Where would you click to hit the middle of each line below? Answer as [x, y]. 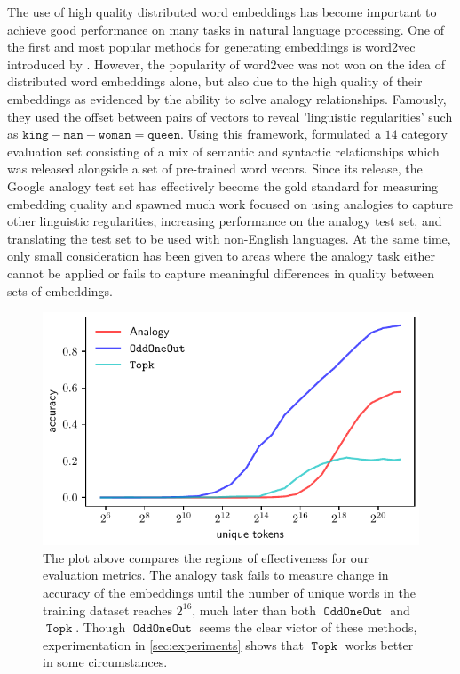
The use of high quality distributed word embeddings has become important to [222, 12]
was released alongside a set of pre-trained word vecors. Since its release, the [215, 168]
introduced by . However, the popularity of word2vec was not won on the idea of [226, 64]
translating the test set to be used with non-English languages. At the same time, [229, 238]
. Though [101, 627]
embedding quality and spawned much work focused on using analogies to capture [230, 203]
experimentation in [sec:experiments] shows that [174, 644]
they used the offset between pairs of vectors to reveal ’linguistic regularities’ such [230, 116]
